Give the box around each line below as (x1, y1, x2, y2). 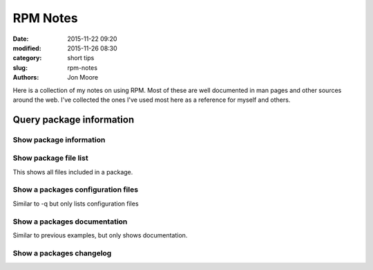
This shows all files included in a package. (12, 168, 133, 176)
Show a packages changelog (12, 248, 112, 258)
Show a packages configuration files (12, 185, 138, 195)
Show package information (12, 135, 106, 145)
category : (12, 54, 42, 62)
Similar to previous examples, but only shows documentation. (12, 231, 188, 239)
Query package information (12, 114, 135, 125)
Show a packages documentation (12, 217, 128, 226)
